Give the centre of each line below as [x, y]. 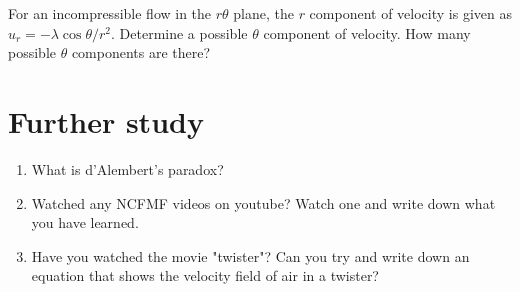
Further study [106, 120]
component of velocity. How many [367, 32]
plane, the [263, 13]
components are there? [141, 52]
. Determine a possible [179, 32]
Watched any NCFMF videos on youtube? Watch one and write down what [263, 202]
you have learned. [85, 222]
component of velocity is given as [410, 13]
